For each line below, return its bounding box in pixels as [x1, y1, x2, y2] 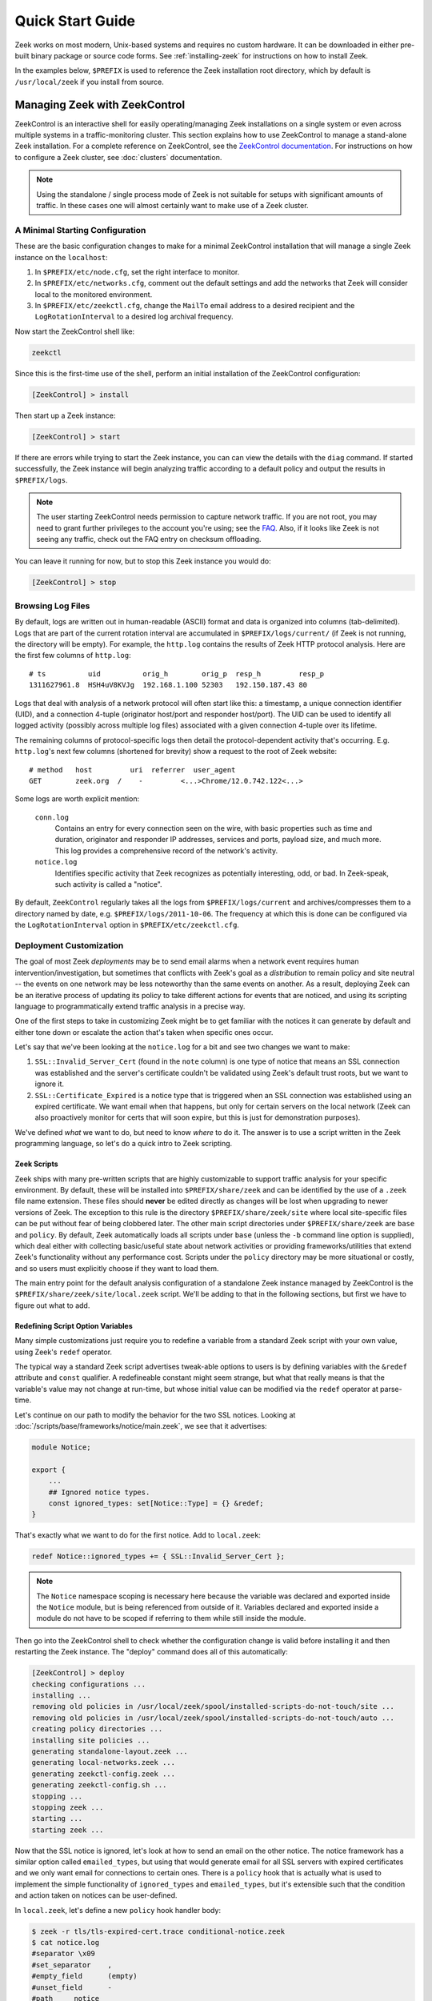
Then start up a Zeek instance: [14, 411, 116, 420]
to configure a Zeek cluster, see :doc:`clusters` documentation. [14, 152, 222, 162]
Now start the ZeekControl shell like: [14, 327, 135, 336]
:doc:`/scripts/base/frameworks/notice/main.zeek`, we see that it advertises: [14, 1422, 267, 1430]
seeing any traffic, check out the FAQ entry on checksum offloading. [36, 535, 262, 544]
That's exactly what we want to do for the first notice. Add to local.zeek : [14, 1530, 262, 1540]
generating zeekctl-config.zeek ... [31, 1769, 176, 1778]
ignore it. [34, 1079, 64, 1089]
